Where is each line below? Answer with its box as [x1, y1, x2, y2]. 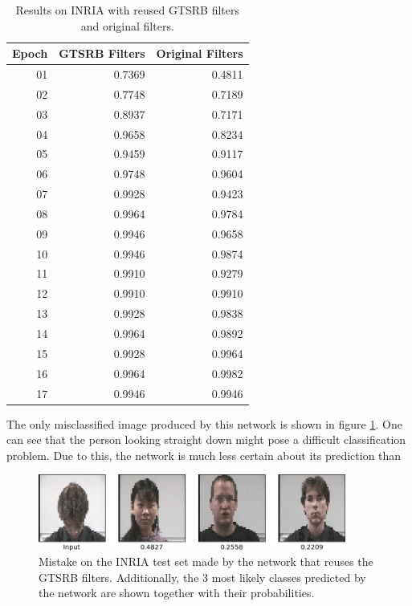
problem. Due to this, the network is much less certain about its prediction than [6, 446, 402, 463]
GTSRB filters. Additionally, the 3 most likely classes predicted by [39, 568, 366, 585]
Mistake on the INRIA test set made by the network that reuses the [39, 553, 373, 570]
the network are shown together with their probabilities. [39, 584, 315, 601]
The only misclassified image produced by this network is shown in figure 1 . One [6, 415, 402, 432]
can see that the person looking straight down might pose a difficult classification [6, 431, 406, 448]
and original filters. [80, 17, 174, 34]
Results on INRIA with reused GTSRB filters [15, 2, 240, 18]
